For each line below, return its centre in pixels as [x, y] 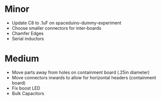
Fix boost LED [26, 88]
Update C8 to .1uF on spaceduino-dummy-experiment [66, 23]
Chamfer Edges [28, 33]
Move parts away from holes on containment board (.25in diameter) [81, 72]
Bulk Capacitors [28, 93]
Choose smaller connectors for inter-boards [57, 28]
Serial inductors [28, 39]
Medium [22, 59]
